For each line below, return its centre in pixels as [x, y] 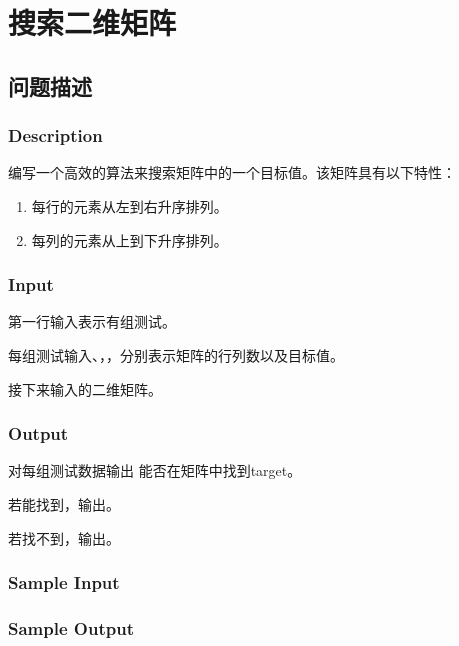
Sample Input [64, 582]
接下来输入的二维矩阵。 [85, 388]
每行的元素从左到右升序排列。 [129, 205]
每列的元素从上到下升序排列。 [129, 239]
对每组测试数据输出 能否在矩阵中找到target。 [155, 470]
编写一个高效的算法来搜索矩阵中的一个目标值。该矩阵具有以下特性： [232, 172]
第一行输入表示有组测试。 [92, 321]
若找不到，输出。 [64, 537]
